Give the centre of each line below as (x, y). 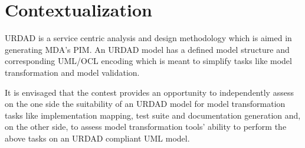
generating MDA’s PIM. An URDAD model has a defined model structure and (147, 49)
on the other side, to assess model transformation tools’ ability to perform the (146, 127)
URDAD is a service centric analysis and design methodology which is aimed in (148, 38)
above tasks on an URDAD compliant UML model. (97, 138)
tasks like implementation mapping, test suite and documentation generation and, (153, 115)
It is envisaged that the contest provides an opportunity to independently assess (149, 92)
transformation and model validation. (72, 72)
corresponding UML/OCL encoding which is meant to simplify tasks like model (148, 61)
